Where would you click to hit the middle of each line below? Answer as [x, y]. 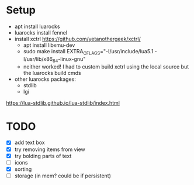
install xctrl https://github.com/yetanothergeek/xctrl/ [78, 39]
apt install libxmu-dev [49, 45]
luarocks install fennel [41, 32]
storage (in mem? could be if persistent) [63, 176]
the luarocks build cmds [52, 73]
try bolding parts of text [43, 156]
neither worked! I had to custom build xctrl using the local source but [106, 66]
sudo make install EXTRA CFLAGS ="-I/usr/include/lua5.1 [88, 52]
